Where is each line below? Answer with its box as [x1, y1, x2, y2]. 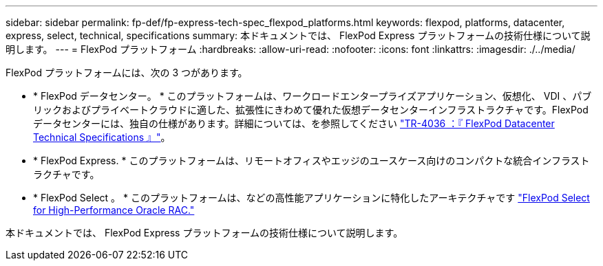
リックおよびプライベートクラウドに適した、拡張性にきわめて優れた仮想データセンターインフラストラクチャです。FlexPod [33, 104, 589, 115]
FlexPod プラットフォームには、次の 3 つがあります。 [6, 67, 248, 78]
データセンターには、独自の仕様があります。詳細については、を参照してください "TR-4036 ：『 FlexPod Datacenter [33, 118, 555, 129]
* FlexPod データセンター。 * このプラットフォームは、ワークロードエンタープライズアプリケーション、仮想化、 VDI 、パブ [33, 90, 592, 102]
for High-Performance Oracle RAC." [33, 204, 195, 216]
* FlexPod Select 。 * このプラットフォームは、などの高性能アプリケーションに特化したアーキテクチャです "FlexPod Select [33, 192, 590, 203]
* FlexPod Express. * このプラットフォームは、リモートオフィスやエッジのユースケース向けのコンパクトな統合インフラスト [33, 155, 590, 166]
